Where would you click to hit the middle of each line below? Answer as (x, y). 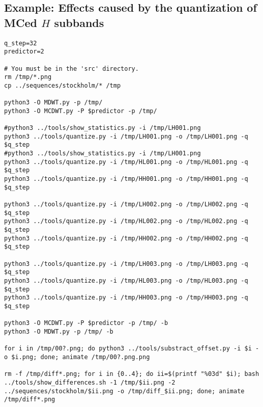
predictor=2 (24, 52)
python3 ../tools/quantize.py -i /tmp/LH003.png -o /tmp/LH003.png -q (126, 264)
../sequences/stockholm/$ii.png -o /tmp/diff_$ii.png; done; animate (124, 391)
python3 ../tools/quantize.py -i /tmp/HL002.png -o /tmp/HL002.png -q (126, 221)
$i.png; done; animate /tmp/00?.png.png (81, 357)
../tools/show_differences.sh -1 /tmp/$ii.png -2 (90, 382)
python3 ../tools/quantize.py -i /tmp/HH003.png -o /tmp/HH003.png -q (126, 298)
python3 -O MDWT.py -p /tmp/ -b (59, 331)
